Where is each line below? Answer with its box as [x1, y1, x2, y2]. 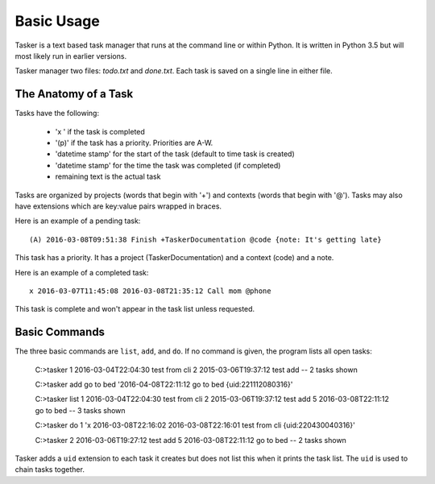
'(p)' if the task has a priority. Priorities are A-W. [55, 138, 213, 148]
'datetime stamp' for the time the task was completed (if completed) [55, 160, 281, 170]
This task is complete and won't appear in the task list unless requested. [14, 304, 255, 314]
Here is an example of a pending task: [14, 216, 141, 225]
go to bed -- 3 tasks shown [35, 405, 126, 415]
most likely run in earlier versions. [14, 51, 127, 60]
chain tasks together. [14, 465, 85, 474]
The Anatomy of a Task [14, 87, 134, 101]
